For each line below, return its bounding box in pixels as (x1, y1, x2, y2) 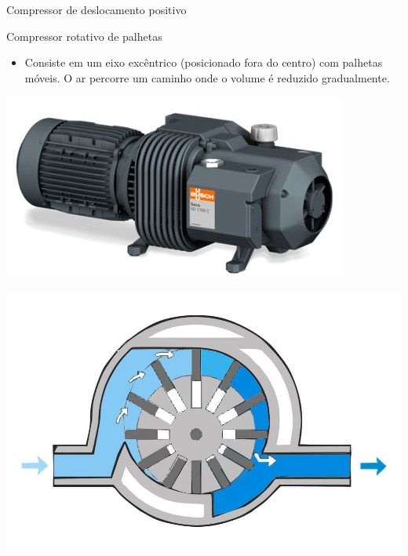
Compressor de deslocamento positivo (6, 2, 187, 17)
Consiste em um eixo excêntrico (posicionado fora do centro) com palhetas (24, 54, 383, 71)
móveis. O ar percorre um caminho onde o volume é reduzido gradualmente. (24, 69, 390, 85)
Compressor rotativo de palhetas (6, 27, 162, 44)
